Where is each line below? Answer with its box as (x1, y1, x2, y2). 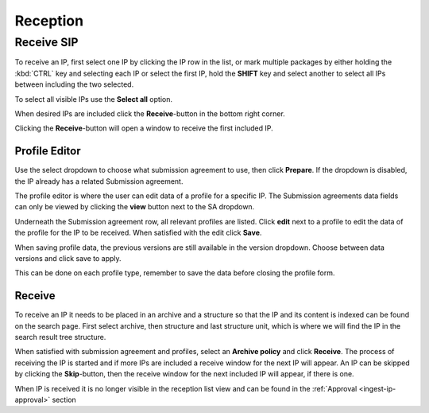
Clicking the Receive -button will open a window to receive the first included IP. (14, 123, 273, 133)
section (52, 395, 77, 405)
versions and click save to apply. (14, 253, 122, 263)
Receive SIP (14, 35, 79, 49)
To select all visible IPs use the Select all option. (14, 94, 172, 103)
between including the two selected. (14, 80, 134, 89)
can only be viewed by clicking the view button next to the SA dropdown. (14, 202, 255, 212)
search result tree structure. (14, 333, 106, 342)
